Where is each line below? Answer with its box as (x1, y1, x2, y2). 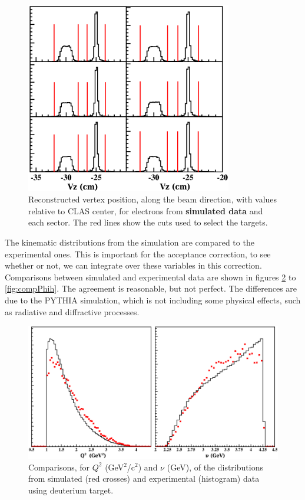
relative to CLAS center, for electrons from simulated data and (28, 204, 263, 217)
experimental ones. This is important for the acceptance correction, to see (5, 247, 271, 260)
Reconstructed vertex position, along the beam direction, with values (28, 193, 277, 205)
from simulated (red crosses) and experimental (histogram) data (28, 472, 260, 485)
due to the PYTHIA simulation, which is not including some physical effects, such (5, 293, 301, 306)
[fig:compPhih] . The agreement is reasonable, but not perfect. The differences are (5, 282, 297, 295)
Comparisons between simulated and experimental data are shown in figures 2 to (5, 270, 296, 283)
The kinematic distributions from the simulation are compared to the (5, 236, 254, 248)
